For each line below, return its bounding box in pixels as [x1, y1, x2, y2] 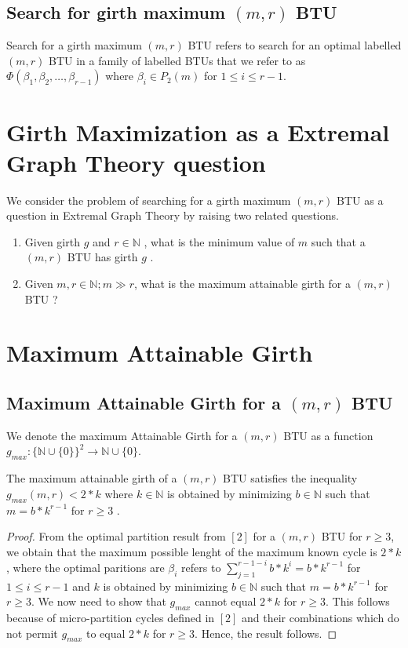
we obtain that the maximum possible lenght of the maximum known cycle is [6, 543, 377, 559]
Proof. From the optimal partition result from [6, 528, 226, 544]
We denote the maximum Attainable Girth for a [6, 427, 238, 443]
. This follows [326, 593, 390, 610]
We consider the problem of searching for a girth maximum [6, 191, 291, 208]
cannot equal [195, 593, 257, 610]
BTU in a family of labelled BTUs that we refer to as [48, 52, 306, 68]
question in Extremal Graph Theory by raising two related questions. [6, 207, 339, 224]
